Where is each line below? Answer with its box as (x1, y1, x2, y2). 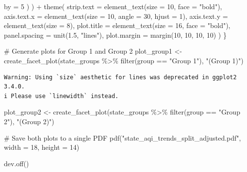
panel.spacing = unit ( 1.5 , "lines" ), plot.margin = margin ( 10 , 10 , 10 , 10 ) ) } (4, 29, 227, 40)
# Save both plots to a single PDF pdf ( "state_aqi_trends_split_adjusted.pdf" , (4, 132, 241, 143)
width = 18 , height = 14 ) (4, 142, 80, 152)
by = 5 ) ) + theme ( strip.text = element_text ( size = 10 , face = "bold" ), (4, 1, 222, 11)
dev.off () (4, 158, 29, 168)
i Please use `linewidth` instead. (4, 92, 119, 100)
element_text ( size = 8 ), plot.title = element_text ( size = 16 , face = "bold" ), (4, 20, 231, 30)
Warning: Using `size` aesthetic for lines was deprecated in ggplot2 (4, 73, 237, 81)
